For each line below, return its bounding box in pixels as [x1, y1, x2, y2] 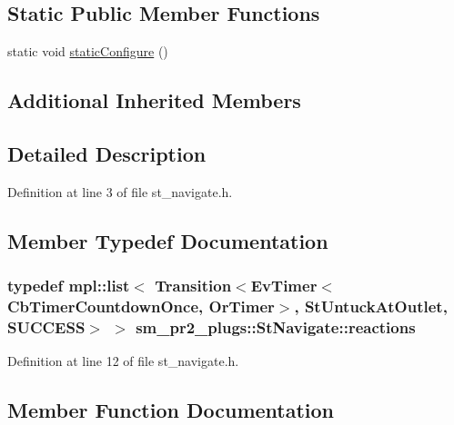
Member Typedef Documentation [7, 226, 328, 254]
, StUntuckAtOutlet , [294, 295, 448, 317]
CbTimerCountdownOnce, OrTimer [7, 295, 275, 317]
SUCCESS [7, 315, 86, 338]
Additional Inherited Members [7, 86, 301, 114]
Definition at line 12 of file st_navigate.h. [7, 351, 239, 371]
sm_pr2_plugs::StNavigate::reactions [136, 315, 416, 338]
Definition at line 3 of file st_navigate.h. [7, 182, 233, 201]
